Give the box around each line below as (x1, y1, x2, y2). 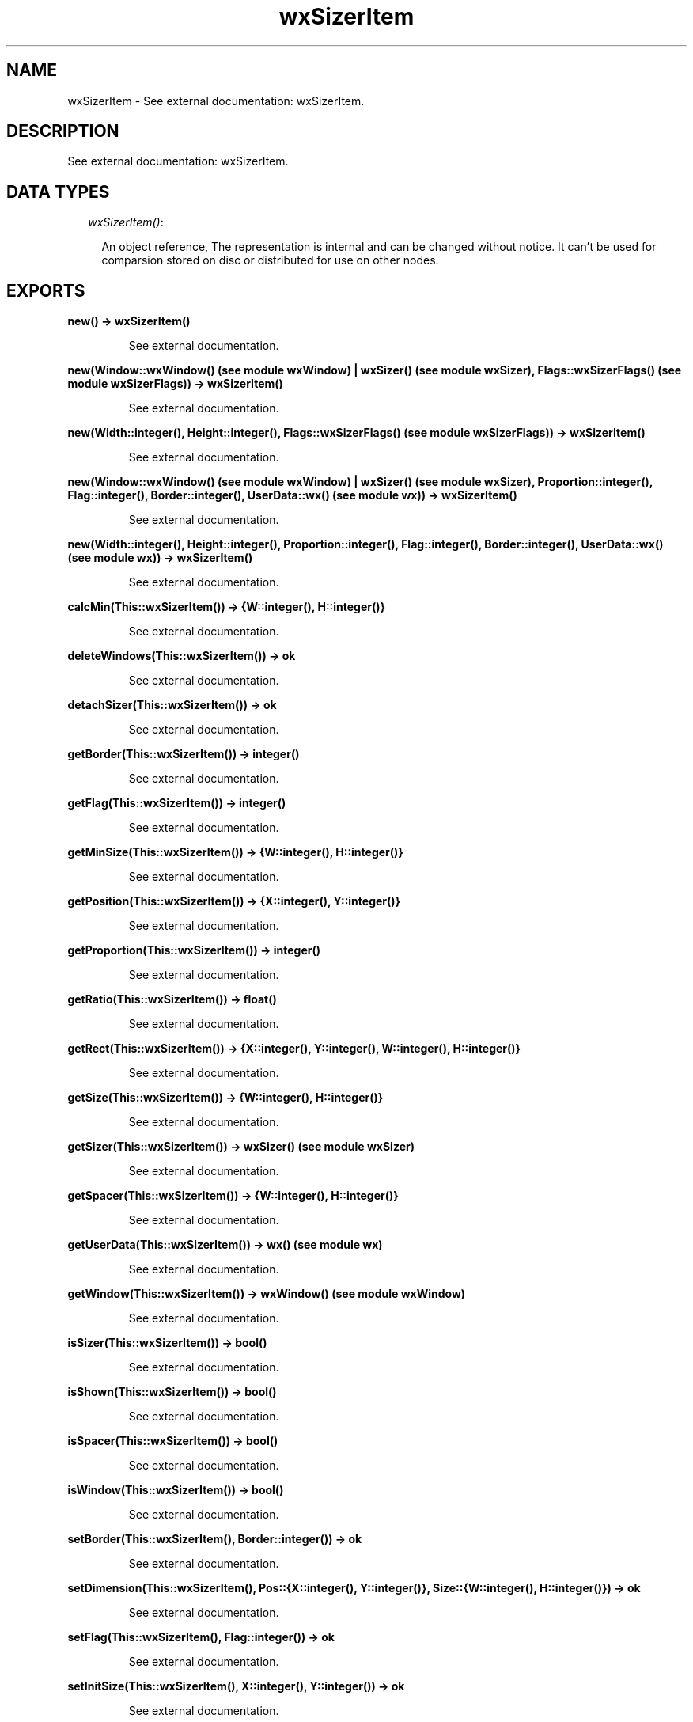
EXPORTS (6, 280, 85, 301)
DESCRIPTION (6, 121, 119, 142)
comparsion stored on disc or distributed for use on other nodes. (101, 253, 439, 267)
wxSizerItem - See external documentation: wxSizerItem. (67, 93, 365, 108)
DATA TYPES (6, 181, 110, 202)
